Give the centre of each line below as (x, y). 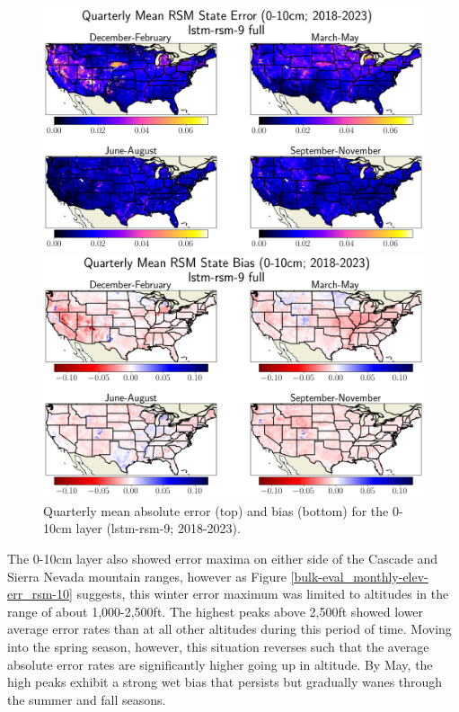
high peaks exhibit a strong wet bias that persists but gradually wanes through (225, 682)
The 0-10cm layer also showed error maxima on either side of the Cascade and (223, 558)
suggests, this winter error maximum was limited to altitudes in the (263, 594)
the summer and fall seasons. (87, 699)
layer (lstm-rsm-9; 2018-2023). (158, 528)
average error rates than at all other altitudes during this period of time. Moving (229, 629)
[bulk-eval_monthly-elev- (359, 576)
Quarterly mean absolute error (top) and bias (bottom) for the (216, 510)
